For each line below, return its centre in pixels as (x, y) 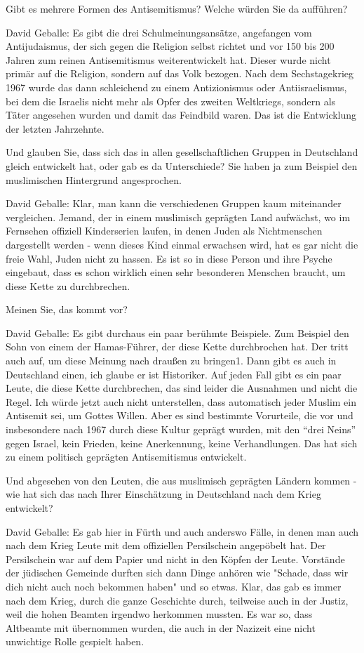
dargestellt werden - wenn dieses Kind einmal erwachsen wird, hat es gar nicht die (182, 244)
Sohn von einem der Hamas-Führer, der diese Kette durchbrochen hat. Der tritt (177, 347)
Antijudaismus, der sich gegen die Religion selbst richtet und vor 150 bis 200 (170, 46)
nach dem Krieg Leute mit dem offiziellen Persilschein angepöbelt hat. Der (166, 545)
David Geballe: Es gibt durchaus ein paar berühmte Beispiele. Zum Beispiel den (177, 332)
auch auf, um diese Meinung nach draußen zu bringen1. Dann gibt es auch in (171, 361)
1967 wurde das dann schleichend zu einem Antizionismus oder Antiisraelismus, (176, 87)
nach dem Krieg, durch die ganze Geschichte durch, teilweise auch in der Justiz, (177, 600)
